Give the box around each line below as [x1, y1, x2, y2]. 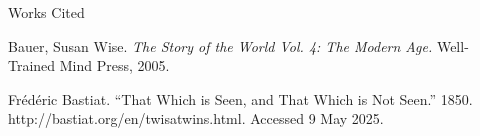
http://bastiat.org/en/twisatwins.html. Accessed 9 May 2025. [8, 108, 384, 129]
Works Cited [8, 2, 85, 22]
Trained [8, 55, 56, 76]
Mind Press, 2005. [59, 55, 170, 76]
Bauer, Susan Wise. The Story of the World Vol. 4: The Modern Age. [8, 35, 433, 56]
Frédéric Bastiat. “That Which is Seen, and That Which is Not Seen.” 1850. [8, 88, 473, 109]
